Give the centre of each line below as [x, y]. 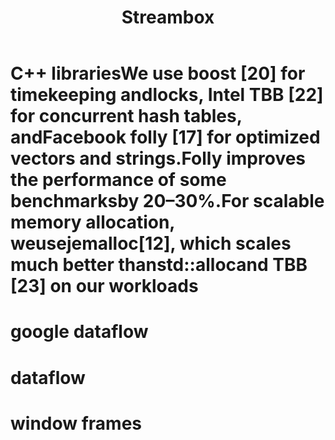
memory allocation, [92, 222]
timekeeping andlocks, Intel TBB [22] [167, 95]
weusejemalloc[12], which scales [151, 243]
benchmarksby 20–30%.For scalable [167, 201]
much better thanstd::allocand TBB [159, 265]
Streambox [168, 17]
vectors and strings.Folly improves [158, 158]
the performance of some [118, 180]
